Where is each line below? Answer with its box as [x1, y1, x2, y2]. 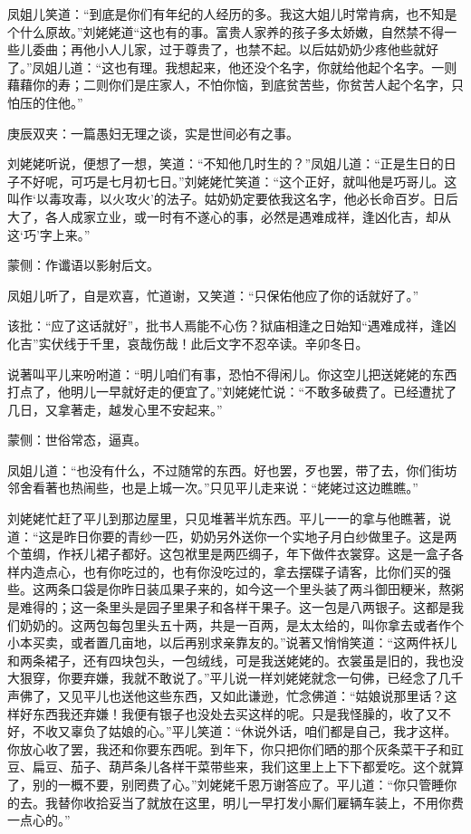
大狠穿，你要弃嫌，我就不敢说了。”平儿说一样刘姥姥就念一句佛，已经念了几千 [7, 668, 464, 687]
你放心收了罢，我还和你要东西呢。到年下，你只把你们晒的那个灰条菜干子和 [7, 739, 451, 758]
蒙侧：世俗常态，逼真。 [7, 430, 147, 449]
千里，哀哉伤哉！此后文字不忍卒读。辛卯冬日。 [89, 333, 369, 352]
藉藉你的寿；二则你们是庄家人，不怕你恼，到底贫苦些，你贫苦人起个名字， [7, 75, 451, 94]
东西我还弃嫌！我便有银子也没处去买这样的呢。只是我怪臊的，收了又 [32, 704, 438, 723]
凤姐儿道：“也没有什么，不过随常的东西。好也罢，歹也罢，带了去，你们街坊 [7, 460, 457, 479]
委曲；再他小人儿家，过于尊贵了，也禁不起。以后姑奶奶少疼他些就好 [32, 40, 438, 59]
